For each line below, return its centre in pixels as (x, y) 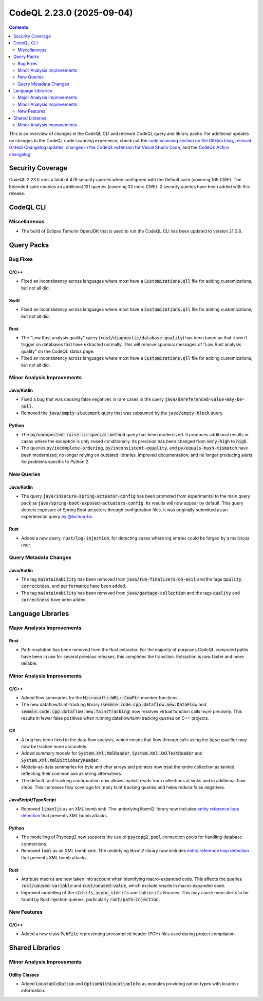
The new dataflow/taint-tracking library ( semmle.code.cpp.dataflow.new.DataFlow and (114, 705)
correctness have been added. (54, 600)
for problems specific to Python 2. (55, 462)
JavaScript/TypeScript (32, 800)
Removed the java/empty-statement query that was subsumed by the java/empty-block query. (122, 413)
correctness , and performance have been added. (74, 586)
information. (33, 991)
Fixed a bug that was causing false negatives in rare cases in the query (93, 399)
